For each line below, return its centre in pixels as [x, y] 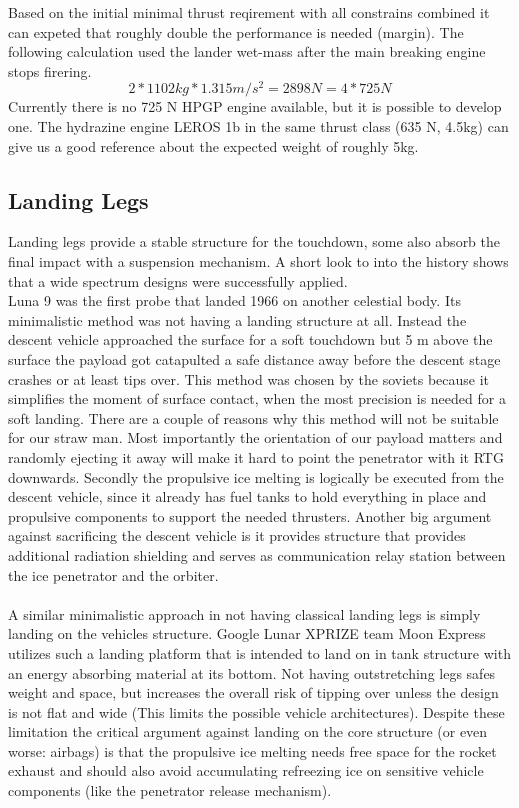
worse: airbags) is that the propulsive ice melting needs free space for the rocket [252, 750]
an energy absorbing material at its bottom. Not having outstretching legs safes [252, 672]
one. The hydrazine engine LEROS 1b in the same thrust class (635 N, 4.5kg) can [258, 126]
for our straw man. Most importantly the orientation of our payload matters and [255, 437]
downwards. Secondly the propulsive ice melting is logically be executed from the [256, 476]
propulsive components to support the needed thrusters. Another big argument [250, 515]
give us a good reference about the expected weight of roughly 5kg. [213, 145]
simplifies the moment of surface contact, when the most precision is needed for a [257, 398]
